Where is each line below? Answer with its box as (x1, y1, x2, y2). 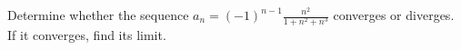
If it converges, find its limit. (7, 25, 166, 45)
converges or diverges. (333, 5, 455, 24)
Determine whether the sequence (7, 5, 189, 24)
